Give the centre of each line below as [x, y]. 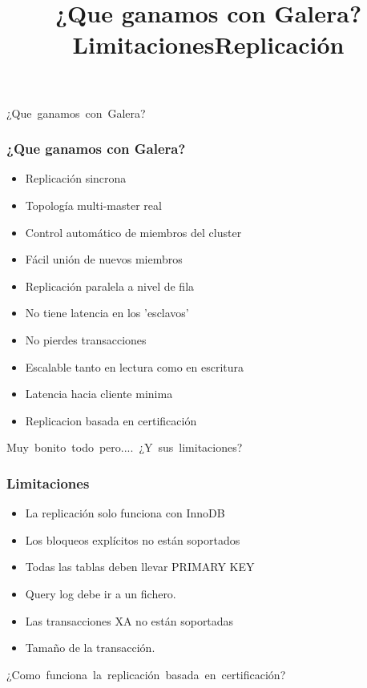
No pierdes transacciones [86, 339]
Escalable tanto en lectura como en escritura [135, 366]
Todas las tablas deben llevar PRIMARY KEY [140, 567]
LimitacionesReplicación [208, 44]
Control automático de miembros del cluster [133, 232]
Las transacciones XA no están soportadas [129, 620]
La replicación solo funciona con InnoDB [125, 513]
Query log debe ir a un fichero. [101, 593]
